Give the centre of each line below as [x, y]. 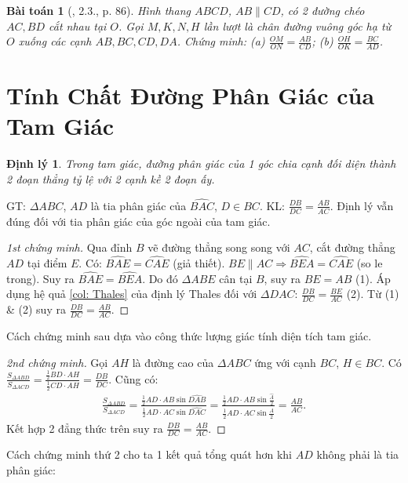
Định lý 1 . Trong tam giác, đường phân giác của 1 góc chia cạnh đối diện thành [201, 163]
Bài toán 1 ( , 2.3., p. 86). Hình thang [98, 10]
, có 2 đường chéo [322, 10]
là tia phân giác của [138, 205]
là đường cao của [173, 362]
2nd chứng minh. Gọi [57, 362]
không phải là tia [358, 454]
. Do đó [160, 278]
